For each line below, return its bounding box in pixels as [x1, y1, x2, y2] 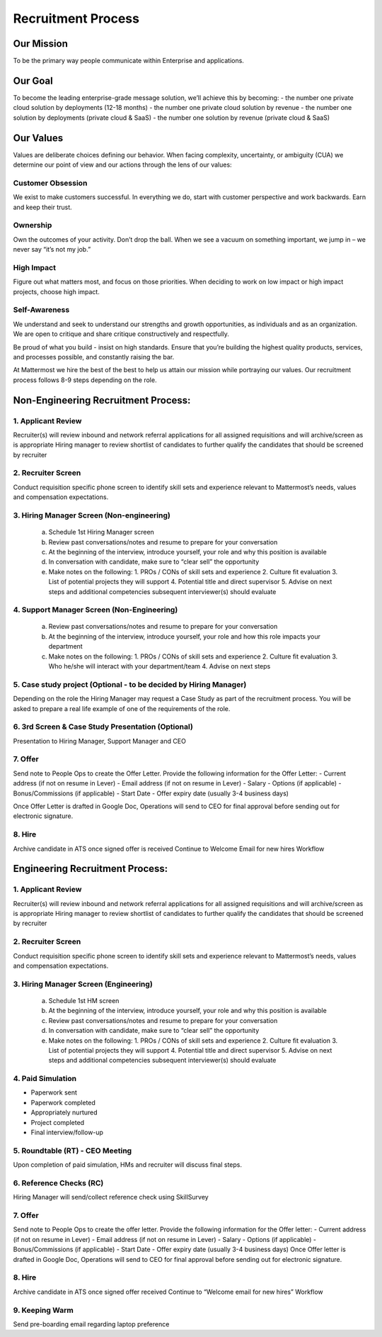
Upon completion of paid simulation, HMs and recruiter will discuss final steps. [13, 1160, 243, 1169]
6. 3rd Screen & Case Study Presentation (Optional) [13, 722, 194, 732]
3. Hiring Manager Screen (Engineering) [13, 979, 154, 989]
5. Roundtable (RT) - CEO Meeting [13, 1146, 132, 1156]
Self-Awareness [13, 305, 70, 315]
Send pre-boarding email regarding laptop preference [13, 1319, 170, 1328]
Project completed [30, 1118, 85, 1126]
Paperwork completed [30, 1098, 95, 1107]
